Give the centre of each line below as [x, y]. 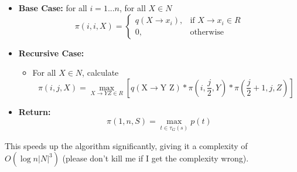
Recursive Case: [51, 53]
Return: [35, 111]
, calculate [100, 72]
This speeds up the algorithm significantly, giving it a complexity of [126, 145]
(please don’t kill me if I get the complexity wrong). [156, 158]
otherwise [207, 33]
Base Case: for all [53, 8]
